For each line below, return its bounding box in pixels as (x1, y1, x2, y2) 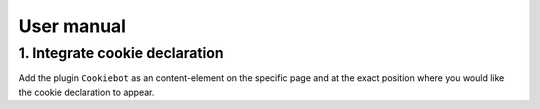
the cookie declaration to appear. (18, 86, 155, 98)
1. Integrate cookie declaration (18, 44, 224, 62)
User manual (18, 15, 127, 37)
